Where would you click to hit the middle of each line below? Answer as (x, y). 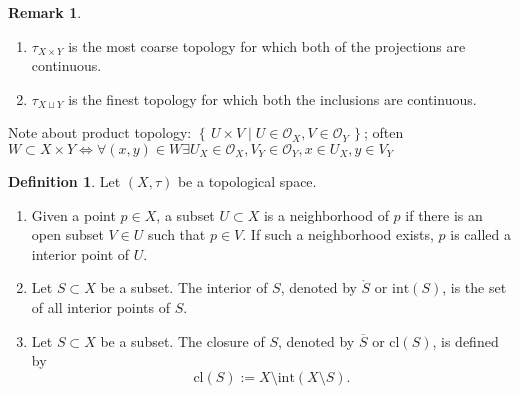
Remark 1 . (45, 12)
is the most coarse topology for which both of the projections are (267, 45)
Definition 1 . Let (64, 180)
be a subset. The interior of (184, 287)
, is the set (474, 287)
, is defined (465, 340)
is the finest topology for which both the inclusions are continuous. (272, 98)
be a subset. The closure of (182, 340)
